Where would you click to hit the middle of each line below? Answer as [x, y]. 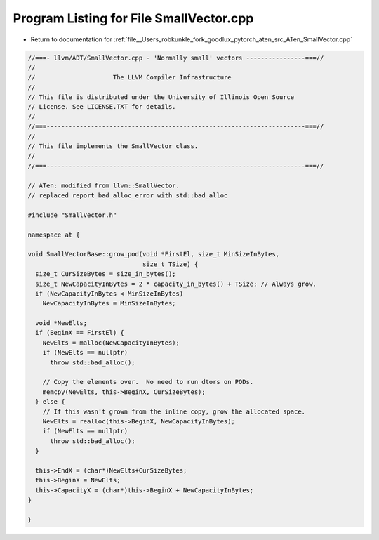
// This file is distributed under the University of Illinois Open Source [161, 97]
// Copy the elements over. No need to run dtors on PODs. [148, 382]
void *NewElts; [61, 323]
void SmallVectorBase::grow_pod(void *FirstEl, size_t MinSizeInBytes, [154, 254]
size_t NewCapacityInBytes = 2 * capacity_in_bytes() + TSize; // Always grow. [176, 284]
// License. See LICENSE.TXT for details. [102, 107]
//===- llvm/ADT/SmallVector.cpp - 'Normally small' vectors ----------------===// [176, 58]
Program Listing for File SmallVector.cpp [133, 18]
